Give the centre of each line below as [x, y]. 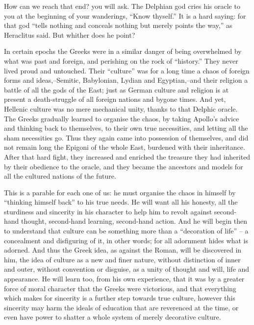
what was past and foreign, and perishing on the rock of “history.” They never [121, 60]
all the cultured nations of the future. [60, 176]
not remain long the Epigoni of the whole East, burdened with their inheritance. [125, 147]
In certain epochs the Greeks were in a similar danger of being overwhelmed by [123, 51]
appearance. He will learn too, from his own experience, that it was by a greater [124, 279]
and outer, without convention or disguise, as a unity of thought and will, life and [127, 269]
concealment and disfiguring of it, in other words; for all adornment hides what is [126, 240]
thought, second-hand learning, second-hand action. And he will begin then [134, 221]
